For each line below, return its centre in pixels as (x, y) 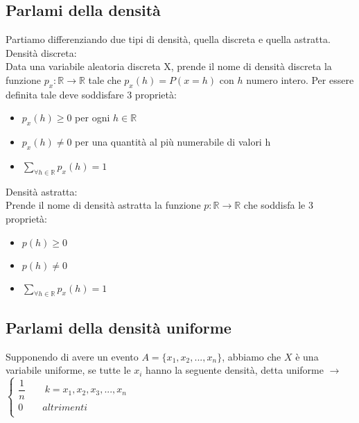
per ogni (93, 118)
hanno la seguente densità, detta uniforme (235, 370)
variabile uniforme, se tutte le (68, 370)
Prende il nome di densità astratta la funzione (103, 205)
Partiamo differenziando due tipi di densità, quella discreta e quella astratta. (168, 39)
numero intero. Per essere (300, 79)
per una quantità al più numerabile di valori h (173, 142)
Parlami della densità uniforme (119, 327)
